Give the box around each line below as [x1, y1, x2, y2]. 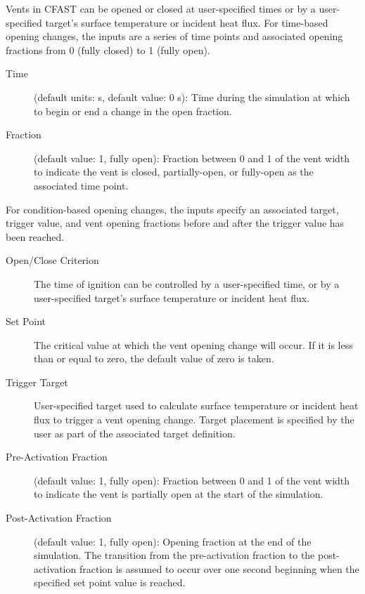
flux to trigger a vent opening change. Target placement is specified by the [34, 412, 354, 427]
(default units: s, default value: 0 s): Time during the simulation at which [34, 89, 350, 104]
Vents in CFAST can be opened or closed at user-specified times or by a [6, 1, 316, 15]
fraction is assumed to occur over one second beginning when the [79, 561, 359, 576]
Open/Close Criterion [6, 253, 99, 268]
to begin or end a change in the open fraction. [34, 103, 232, 118]
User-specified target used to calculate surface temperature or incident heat [34, 398, 359, 413]
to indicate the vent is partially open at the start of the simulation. [34, 487, 324, 501]
